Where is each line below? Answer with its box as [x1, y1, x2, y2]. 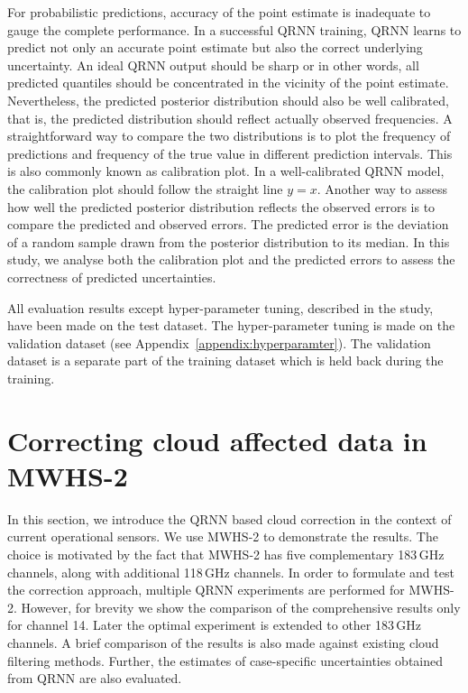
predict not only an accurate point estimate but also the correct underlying [7, 38, 423, 57]
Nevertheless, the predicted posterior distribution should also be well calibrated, [7, 90, 449, 109]
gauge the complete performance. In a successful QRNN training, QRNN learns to [7, 20, 462, 39]
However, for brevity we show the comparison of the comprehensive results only [21, 597, 461, 616]
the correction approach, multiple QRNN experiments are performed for [7, 580, 405, 599]
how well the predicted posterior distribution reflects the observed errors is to [7, 197, 436, 216]
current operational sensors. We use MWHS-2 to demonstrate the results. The [7, 527, 438, 546]
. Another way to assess [317, 179, 447, 198]
